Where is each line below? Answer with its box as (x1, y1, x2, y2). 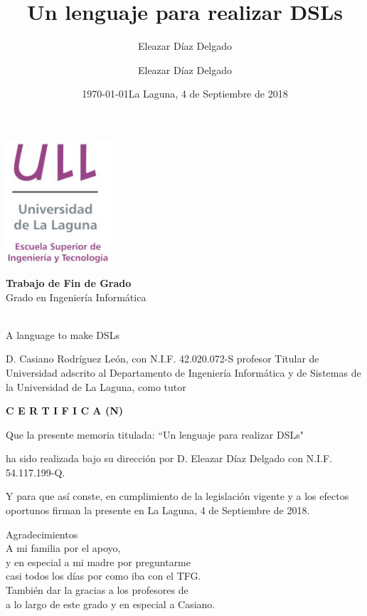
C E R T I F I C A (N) (6, 403, 124, 418)
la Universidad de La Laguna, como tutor (6, 379, 186, 394)
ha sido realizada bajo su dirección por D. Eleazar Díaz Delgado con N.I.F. (6, 451, 333, 466)
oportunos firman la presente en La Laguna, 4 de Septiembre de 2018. (6, 503, 310, 518)
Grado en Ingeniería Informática (6, 289, 147, 304)
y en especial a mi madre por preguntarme (6, 554, 191, 569)
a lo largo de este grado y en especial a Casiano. (6, 596, 216, 611)
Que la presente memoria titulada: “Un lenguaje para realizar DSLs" (6, 427, 304, 442)
